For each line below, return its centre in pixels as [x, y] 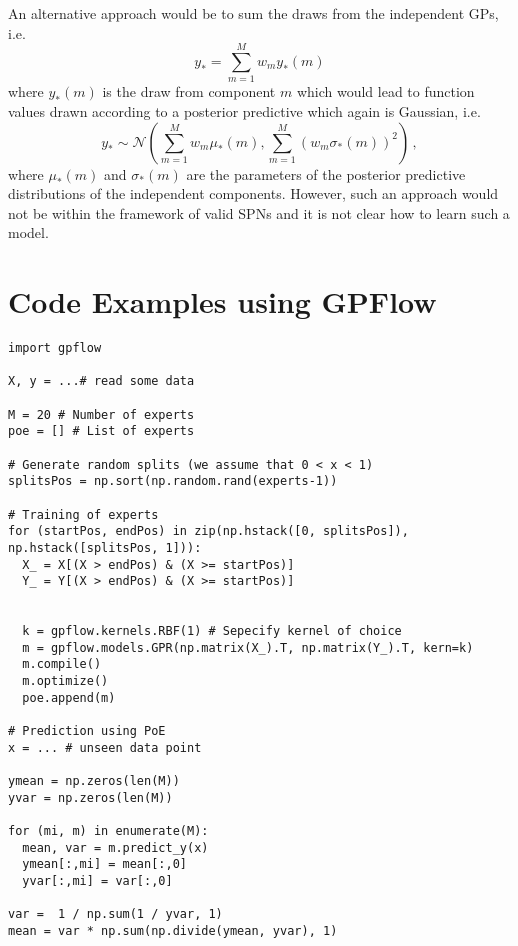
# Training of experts [83, 514]
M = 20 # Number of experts [101, 414]
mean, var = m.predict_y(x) [115, 847]
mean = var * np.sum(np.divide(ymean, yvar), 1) [173, 930]
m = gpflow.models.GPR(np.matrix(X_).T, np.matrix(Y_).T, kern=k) [248, 647]
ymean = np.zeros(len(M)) [94, 781]
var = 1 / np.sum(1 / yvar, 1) [115, 914]
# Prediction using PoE [87, 731]
